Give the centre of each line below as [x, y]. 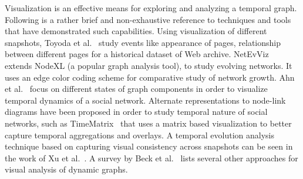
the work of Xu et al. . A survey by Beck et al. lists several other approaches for [151, 158]
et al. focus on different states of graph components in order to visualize [136, 89]
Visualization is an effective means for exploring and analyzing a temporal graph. [151, 8]
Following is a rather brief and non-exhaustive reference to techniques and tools [148, 19]
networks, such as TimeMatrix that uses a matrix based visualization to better [148, 123]
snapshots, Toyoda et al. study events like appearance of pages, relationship [143, 42]
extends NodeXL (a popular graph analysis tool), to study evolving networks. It [149, 65]
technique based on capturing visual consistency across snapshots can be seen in [149, 146]
